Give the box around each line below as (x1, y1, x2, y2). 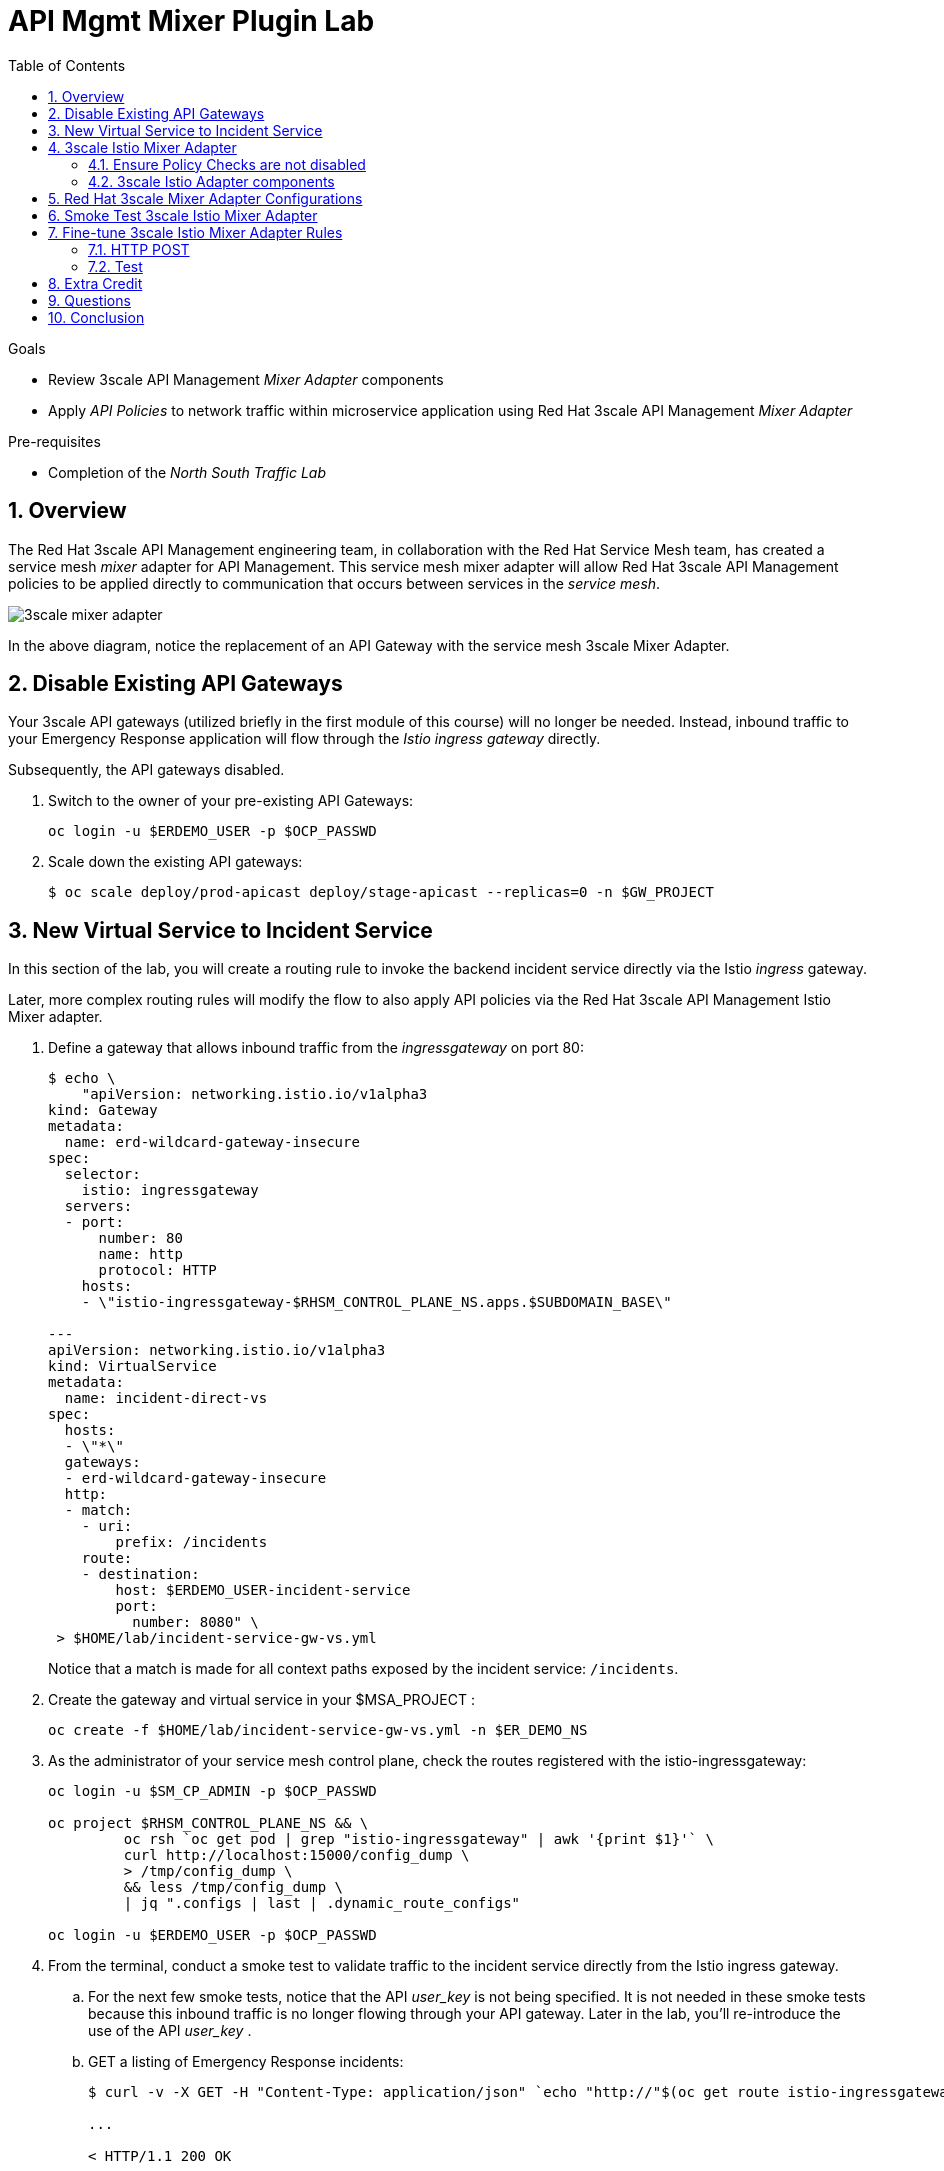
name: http (98, 1246, 183, 1263)
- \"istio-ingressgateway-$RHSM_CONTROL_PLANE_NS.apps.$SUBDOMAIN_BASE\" (81, 1294, 672, 1311)
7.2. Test (88, 257, 143, 275)
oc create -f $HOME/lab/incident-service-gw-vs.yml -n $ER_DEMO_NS (48, 1722, 588, 1739)
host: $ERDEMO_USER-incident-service (115, 1582, 411, 1599)
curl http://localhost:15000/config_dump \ (123, 1847, 470, 1864)
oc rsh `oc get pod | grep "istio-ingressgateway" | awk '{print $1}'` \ (123, 1831, 714, 1848)
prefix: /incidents (115, 1534, 268, 1551)
